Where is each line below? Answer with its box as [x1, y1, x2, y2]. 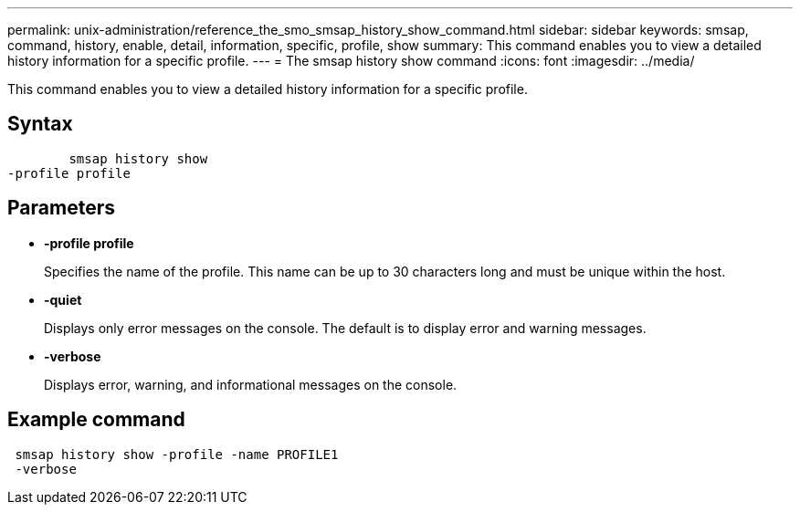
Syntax [7, 112, 73, 136]
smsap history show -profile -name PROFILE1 [15, 446, 339, 462]
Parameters [7, 196, 115, 220]
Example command [7, 408, 185, 432]
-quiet [44, 291, 82, 308]
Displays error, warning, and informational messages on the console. [44, 376, 458, 392]
